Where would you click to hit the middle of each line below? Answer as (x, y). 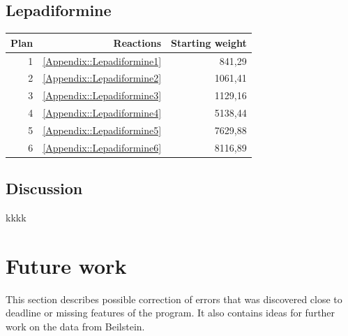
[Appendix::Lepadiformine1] (102, 60)
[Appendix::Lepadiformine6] (102, 147)
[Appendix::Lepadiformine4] (102, 113)
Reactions (137, 42)
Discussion (44, 188)
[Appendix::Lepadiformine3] (102, 95)
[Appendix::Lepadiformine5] (102, 130)
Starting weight (209, 42)
